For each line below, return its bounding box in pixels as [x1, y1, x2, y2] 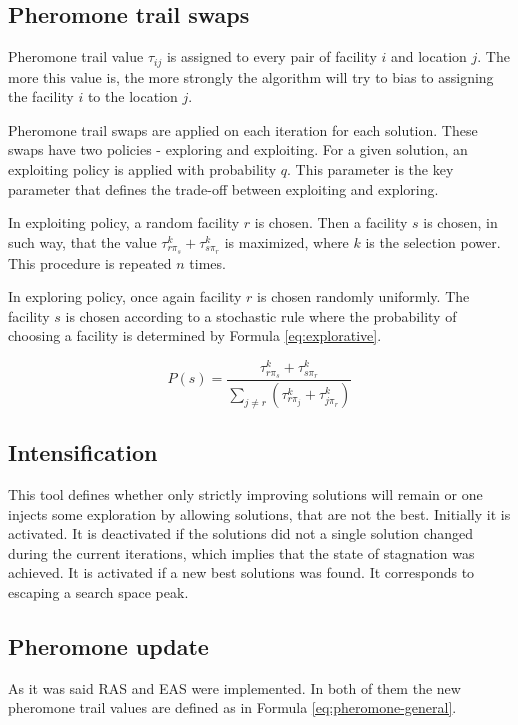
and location [390, 46, 467, 67]
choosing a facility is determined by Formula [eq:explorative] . [8, 325, 382, 346]
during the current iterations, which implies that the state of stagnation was [8, 542, 475, 563]
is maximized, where [224, 231, 349, 252]
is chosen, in [423, 212, 498, 233]
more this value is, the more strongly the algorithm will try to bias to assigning [8, 66, 494, 87]
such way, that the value [8, 231, 157, 252]
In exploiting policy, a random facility [8, 212, 240, 233]
